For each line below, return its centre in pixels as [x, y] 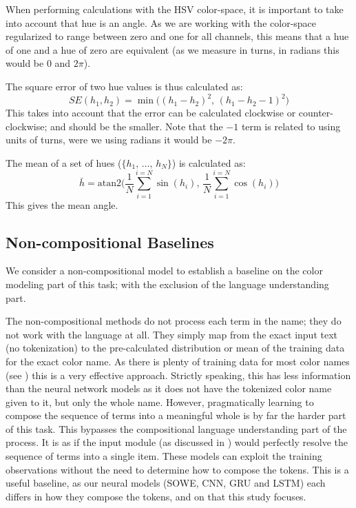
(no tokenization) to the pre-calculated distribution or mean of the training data [175, 348]
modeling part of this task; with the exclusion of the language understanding [167, 284]
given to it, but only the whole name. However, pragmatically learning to [160, 402]
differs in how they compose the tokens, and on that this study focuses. [156, 496]
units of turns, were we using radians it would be [109, 140]
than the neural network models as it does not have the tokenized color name [169, 388]
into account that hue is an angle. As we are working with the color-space [161, 22]
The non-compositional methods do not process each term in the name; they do [174, 321]
